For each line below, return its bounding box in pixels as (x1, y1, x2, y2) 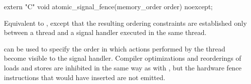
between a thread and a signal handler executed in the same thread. (4, 27, 207, 37)
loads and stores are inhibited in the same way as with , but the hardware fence (4, 62, 242, 72)
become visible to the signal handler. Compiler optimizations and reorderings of (4, 53, 241, 63)
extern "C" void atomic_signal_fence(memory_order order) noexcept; (4, 1, 213, 11)
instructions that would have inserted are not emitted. (4, 72, 165, 82)
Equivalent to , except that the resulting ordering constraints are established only (4, 17, 247, 28)
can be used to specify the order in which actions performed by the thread (4, 43, 226, 53)
